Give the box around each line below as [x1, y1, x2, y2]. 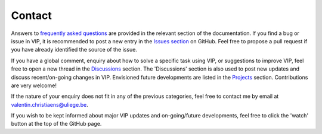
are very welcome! [11, 82, 57, 89]
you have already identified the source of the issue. [11, 46, 137, 53]
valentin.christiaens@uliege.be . [11, 101, 89, 108]
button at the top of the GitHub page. [11, 120, 102, 127]
